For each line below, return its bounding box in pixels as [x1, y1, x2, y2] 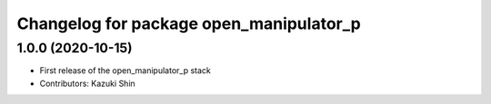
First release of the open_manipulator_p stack [39, 65, 211, 76]
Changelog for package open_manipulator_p [16, 14, 361, 33]
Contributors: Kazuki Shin [39, 78, 135, 89]
